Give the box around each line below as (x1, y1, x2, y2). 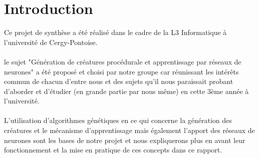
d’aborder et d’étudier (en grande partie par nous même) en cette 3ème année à (4, 85, 249, 96)
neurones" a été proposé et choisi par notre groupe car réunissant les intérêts (4, 66, 239, 76)
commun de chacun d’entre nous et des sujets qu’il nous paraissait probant (4, 76, 233, 86)
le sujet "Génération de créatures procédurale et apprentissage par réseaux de (4, 56, 241, 66)
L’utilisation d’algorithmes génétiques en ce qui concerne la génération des (4, 115, 232, 125)
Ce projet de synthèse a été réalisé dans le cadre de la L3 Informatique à (4, 27, 227, 37)
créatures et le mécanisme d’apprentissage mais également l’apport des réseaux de (4, 125, 255, 135)
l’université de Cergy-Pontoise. (4, 36, 98, 47)
